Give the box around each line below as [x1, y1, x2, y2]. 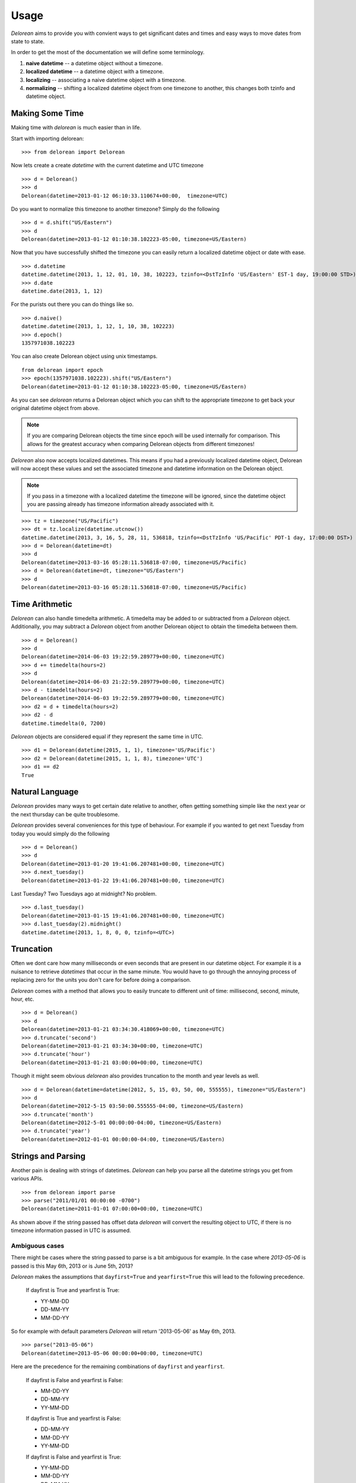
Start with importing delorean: [11, 135, 84, 142]
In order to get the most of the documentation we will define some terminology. [11, 49, 205, 56]
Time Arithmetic [11, 599, 72, 609]
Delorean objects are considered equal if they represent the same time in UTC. [11, 733, 204, 740]
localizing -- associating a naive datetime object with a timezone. [26, 76, 186, 83]
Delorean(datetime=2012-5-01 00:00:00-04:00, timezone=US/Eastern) [21, 1119, 222, 1126]
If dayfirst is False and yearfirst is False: [26, 1376, 123, 1383]
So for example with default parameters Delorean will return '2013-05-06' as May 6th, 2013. [11, 1328, 236, 1335]
